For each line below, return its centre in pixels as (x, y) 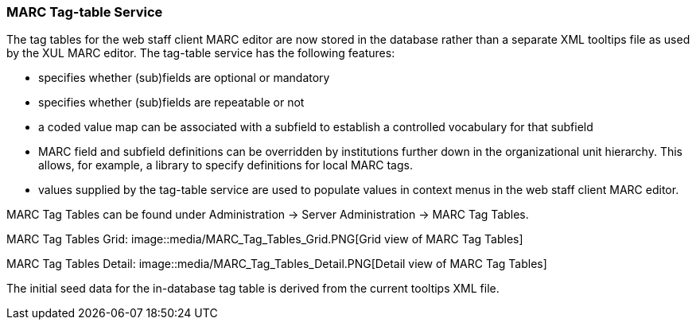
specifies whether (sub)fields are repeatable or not (171, 103)
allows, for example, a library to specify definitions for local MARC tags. (226, 165)
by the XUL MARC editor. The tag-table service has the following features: (201, 53)
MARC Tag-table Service (85, 12)
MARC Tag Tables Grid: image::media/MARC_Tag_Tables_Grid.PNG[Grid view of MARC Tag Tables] (265, 239)
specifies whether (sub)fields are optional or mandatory (184, 78)
